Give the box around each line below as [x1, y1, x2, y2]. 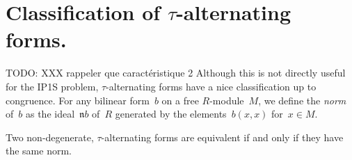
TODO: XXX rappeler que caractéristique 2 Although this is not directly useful [6, 65, 346, 80]
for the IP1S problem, [6, 79, 99, 93]
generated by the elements [115, 106, 227, 121]
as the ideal [25, 106, 75, 121]
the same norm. [6, 143, 72, 158]
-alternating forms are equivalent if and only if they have [101, 129, 344, 144]
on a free [161, 93, 199, 107]
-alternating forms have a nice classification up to [106, 79, 317, 93]
